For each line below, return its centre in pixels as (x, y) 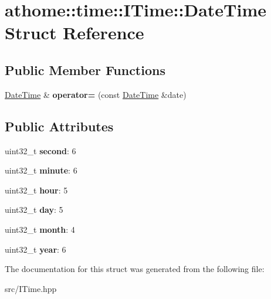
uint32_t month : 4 (40, 229)
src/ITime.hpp (31, 288)
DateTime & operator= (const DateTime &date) (96, 94)
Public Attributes (59, 126)
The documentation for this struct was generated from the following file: (135, 269)
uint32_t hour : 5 (36, 190)
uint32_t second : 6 (40, 150)
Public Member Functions (85, 69)
